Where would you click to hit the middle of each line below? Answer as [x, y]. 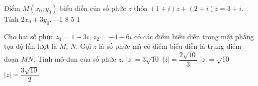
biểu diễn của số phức [93, 8]
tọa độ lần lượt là [31, 46]
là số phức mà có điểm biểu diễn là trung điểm [170, 46]
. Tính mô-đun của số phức [75, 59]
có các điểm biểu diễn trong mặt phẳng [194, 36]
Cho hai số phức [29, 36]
